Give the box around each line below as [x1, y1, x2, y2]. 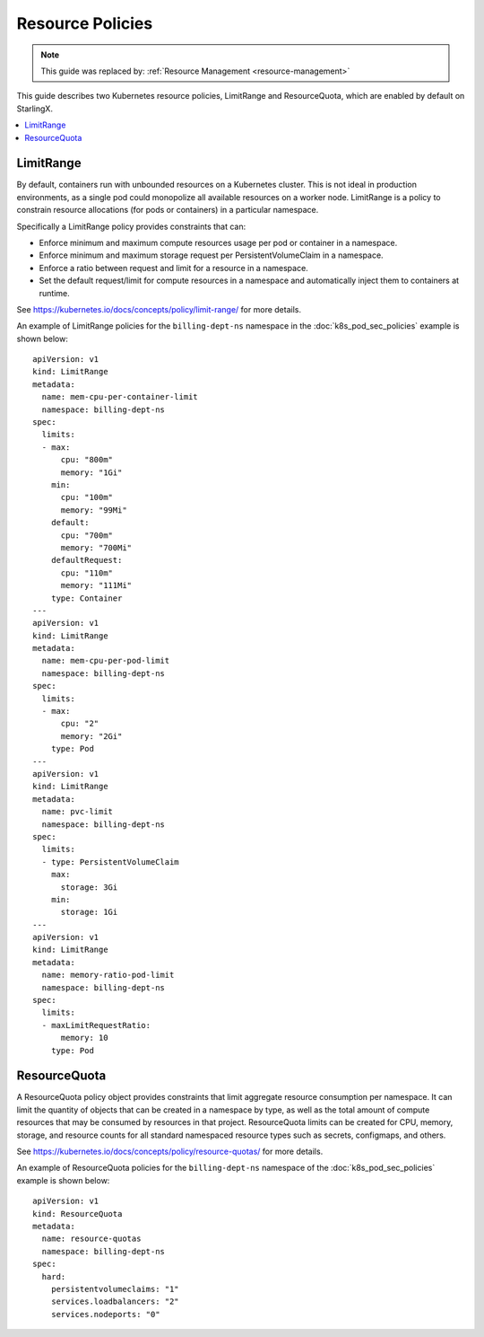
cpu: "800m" [60, 454, 114, 465]
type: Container [50, 593, 123, 603]
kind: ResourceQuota [32, 1209, 123, 1218]
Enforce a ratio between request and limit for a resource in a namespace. [39, 262, 308, 273]
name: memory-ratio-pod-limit [41, 970, 175, 981]
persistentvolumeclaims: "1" [50, 1284, 179, 1294]
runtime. [39, 287, 71, 298]
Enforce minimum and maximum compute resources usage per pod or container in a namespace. [39, 237, 398, 248]
